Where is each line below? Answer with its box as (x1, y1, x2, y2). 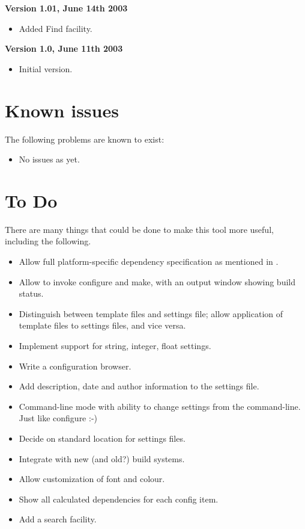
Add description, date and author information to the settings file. (19, 380, 259, 392)
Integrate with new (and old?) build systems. (19, 452, 185, 465)
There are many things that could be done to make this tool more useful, (5, 223, 274, 235)
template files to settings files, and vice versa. (19, 319, 186, 332)
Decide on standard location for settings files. (19, 432, 186, 444)
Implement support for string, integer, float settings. (19, 339, 211, 351)
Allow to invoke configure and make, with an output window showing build (19, 275, 296, 288)
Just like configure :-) (19, 412, 97, 424)
